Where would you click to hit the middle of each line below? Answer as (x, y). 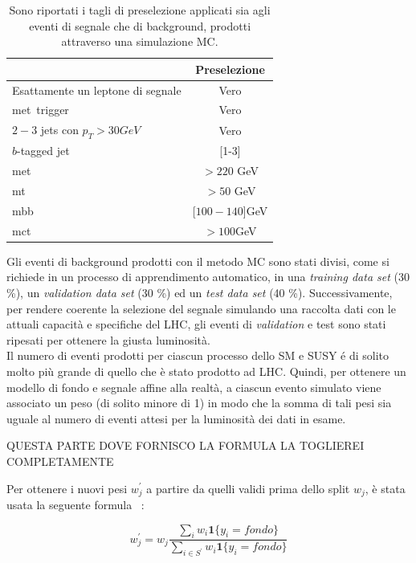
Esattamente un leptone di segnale (97, 90)
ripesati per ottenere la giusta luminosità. (108, 339)
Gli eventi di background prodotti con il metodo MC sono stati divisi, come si (198, 261)
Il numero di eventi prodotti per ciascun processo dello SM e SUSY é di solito (198, 355)
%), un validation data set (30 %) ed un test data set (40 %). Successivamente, (200, 293)
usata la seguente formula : (75, 504)
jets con (59, 130)
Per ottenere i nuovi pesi (67, 488)
